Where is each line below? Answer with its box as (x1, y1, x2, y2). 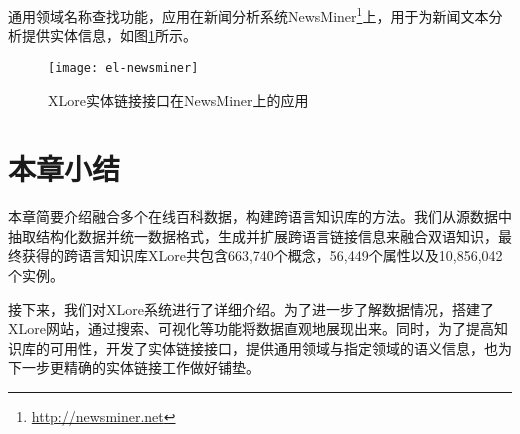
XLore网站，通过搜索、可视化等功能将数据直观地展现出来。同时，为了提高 (8, 318, 494, 339)
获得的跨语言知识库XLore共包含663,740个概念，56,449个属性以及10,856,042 (21, 245, 503, 266)
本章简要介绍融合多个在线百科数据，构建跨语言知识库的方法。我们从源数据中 (8, 206, 512, 227)
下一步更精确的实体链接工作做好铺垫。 (8, 357, 260, 378)
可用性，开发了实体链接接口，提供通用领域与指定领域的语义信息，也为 (49, 337, 512, 358)
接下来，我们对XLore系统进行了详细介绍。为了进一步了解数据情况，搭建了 (8, 298, 494, 319)
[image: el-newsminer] (48, 60, 199, 75)
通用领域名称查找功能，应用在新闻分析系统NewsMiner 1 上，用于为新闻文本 (8, 3, 489, 26)
